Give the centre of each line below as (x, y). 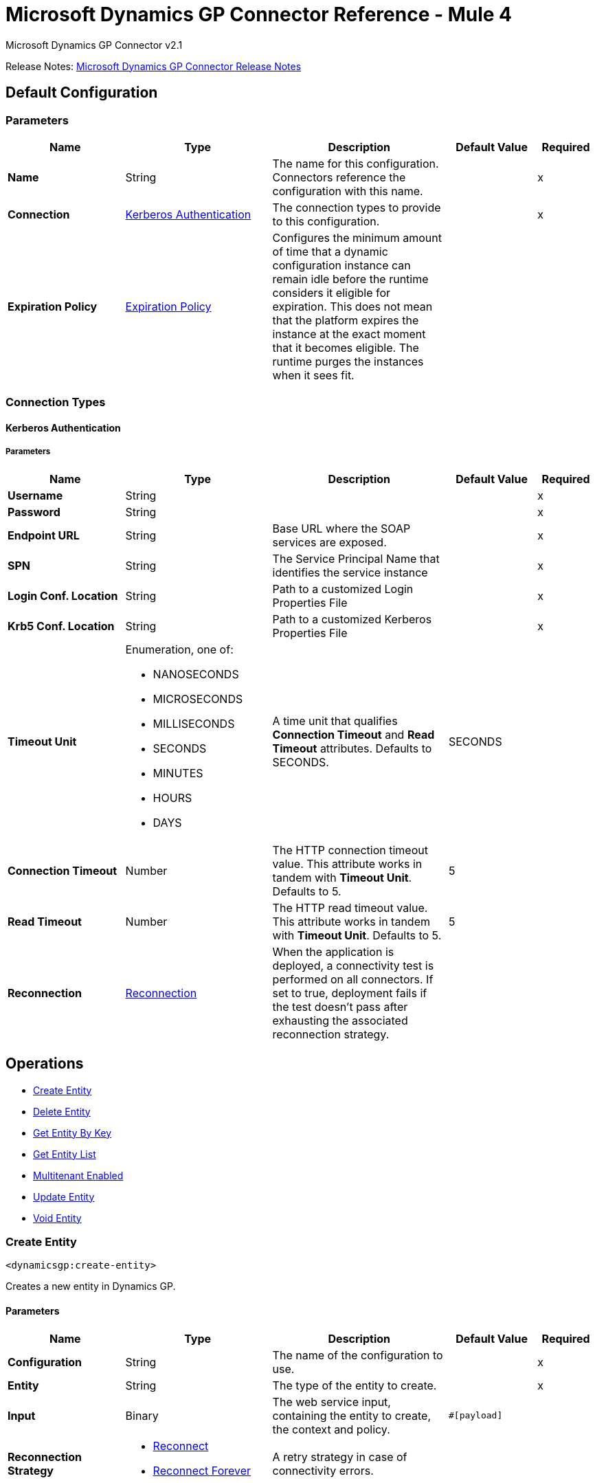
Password (34, 512)
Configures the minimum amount (357, 237)
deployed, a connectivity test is (353, 965)
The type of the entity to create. (355, 1385)
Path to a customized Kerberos (352, 619)
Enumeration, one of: (179, 649)
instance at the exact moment (349, 334)
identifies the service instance (350, 572)
